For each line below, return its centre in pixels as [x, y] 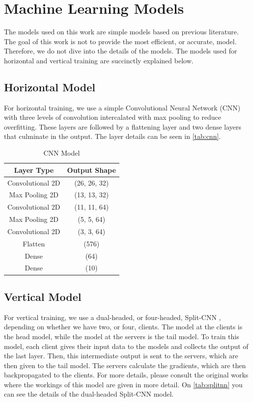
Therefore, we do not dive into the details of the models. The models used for [121, 51]
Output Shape [91, 170]
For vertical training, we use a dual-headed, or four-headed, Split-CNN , [112, 317]
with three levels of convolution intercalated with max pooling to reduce [112, 117]
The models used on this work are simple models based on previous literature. [121, 32]
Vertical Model [43, 296]
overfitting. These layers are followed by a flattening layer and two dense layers [123, 126]
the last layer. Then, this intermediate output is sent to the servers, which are [121, 356]
